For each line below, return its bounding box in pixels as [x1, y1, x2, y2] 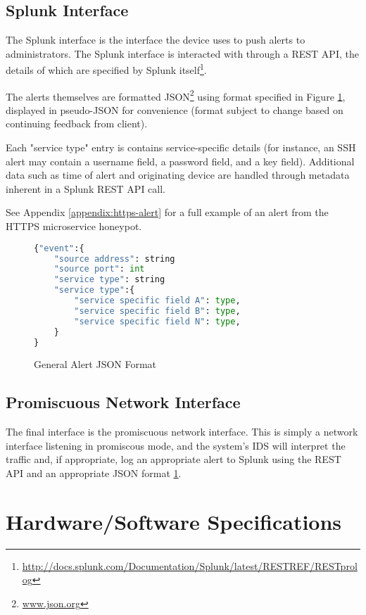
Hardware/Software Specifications [6, 507, 342, 535]
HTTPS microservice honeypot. [6, 219, 142, 234]
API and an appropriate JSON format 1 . [6, 465, 182, 480]
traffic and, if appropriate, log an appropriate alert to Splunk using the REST [6, 452, 341, 467]
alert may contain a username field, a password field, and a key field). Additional [6, 153, 355, 168]
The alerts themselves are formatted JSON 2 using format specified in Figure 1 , [6, 87, 346, 103]
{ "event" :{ [34, 243, 84, 253]
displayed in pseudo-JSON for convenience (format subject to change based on [6, 102, 343, 117]
